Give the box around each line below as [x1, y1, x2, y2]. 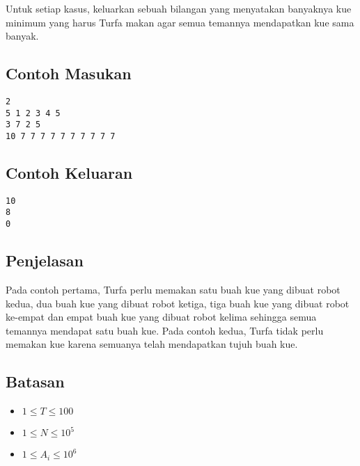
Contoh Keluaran [6, 162, 133, 183]
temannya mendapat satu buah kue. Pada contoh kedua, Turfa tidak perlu [6, 323, 324, 337]
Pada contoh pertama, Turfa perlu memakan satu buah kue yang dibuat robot [6, 282, 341, 296]
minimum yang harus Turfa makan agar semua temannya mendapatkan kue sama [6, 15, 354, 29]
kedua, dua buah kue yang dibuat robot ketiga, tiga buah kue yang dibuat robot [6, 296, 350, 310]
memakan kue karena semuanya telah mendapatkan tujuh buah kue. [6, 337, 298, 351]
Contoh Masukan [6, 63, 132, 84]
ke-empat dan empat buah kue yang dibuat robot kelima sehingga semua [6, 310, 317, 324]
